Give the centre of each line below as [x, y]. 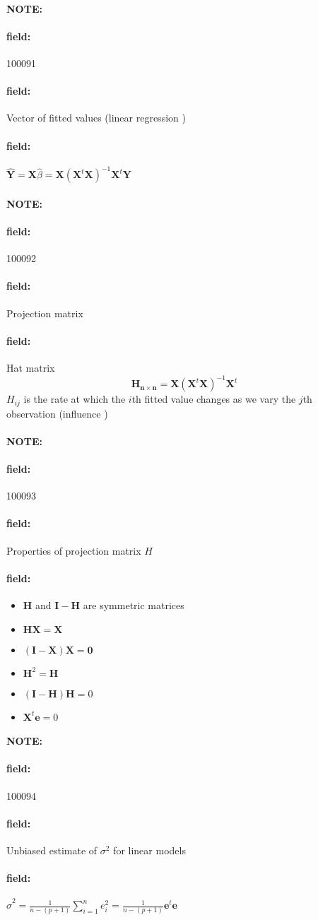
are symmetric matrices [134, 605]
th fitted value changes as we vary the [214, 399]
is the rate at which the [75, 399]
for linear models [149, 850]
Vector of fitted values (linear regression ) [96, 118]
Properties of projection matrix [74, 550]
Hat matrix [31, 368]
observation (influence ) [57, 413]
